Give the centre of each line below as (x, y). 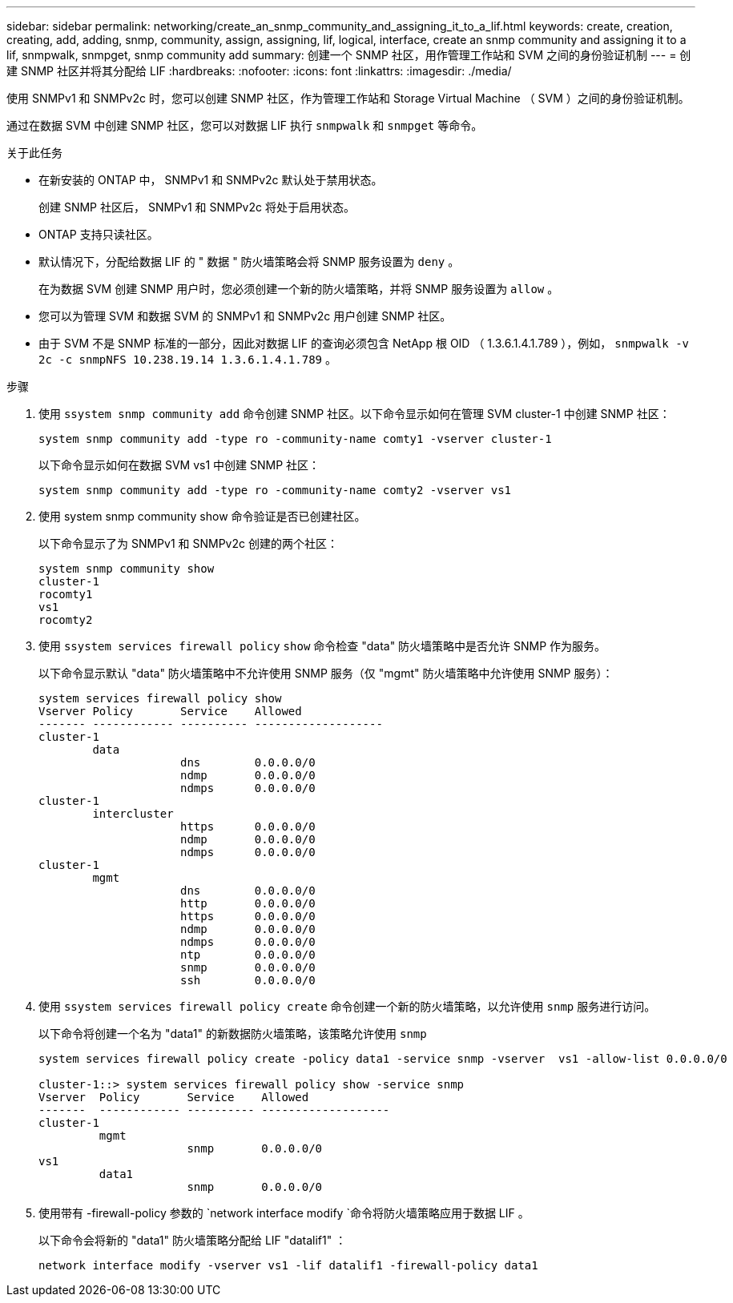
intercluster (133, 814)
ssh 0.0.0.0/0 (248, 980)
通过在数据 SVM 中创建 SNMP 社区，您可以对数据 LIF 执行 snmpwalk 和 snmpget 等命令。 (245, 125)
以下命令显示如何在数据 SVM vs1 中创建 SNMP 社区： (179, 465)
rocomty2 (66, 620)
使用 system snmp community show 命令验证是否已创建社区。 (202, 516)
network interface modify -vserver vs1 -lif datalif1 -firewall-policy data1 (288, 1265)
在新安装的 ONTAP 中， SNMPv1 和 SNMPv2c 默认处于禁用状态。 (211, 180)
